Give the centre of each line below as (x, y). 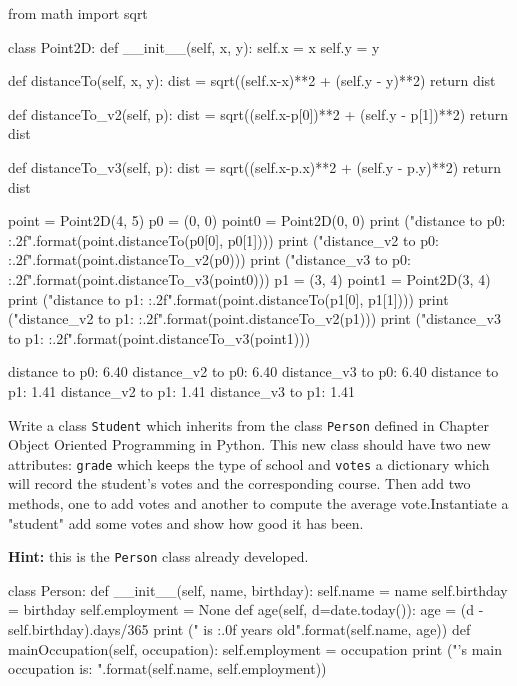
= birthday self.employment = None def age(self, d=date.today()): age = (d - (246, 609)
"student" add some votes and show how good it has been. (186, 522)
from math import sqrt (78, 13)
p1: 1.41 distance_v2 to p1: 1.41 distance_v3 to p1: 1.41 (182, 390)
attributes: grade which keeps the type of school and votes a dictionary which (249, 463)
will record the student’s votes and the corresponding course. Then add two (239, 483)
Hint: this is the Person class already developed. (158, 556)
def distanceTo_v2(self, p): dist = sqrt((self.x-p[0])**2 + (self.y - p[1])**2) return (258, 113)
